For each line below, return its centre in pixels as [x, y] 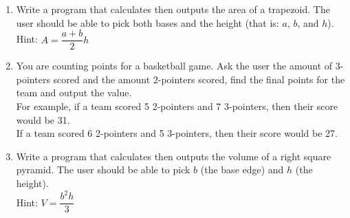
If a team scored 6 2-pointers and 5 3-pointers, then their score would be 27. [177, 133]
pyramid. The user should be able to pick [103, 170]
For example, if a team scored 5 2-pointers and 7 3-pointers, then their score [177, 106]
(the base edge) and [242, 170]
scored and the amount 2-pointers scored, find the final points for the [199, 79]
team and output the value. [74, 92]
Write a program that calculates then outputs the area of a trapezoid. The [173, 9]
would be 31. [43, 119]
